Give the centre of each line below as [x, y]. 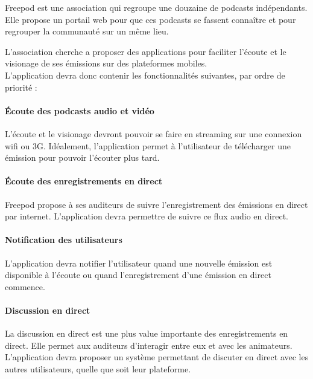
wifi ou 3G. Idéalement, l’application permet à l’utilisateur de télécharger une [148, 145]
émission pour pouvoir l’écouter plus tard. [82, 157]
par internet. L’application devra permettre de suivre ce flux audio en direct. [147, 216]
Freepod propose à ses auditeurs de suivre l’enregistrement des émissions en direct [156, 204]
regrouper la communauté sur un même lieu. [87, 31]
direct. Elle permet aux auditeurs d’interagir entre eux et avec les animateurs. [149, 345]
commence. [25, 286]
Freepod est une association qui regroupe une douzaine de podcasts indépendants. [156, 7]
